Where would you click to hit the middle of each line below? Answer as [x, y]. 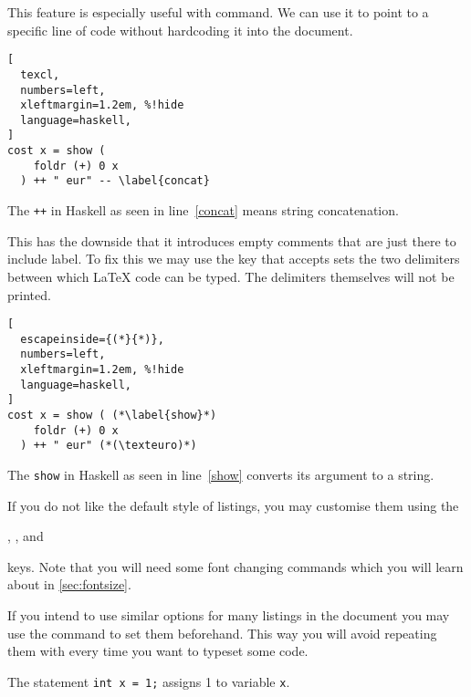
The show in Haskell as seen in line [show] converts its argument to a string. [221, 475]
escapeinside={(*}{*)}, [92, 339]
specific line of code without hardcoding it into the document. [180, 30]
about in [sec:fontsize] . [69, 584]
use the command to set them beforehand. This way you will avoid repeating [222, 633]
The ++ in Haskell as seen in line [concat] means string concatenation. [203, 210]
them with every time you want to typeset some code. [158, 651]
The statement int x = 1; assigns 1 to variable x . [149, 681]
